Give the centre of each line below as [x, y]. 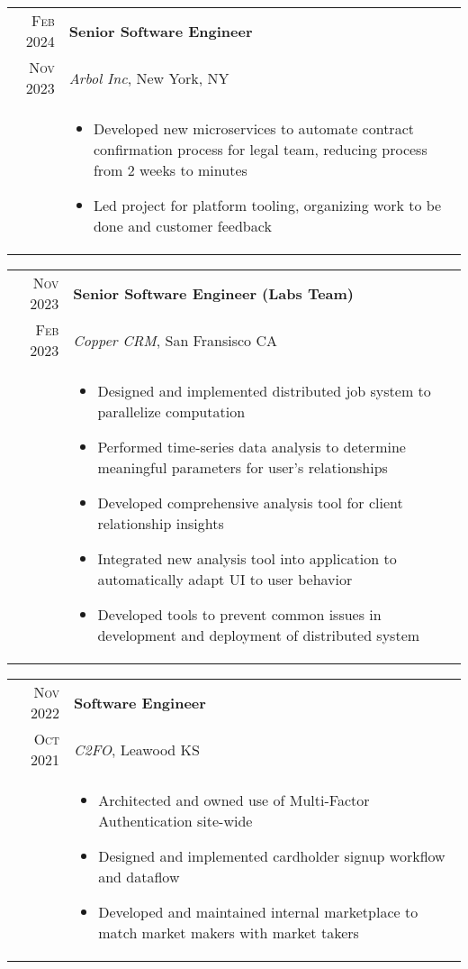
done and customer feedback [182, 226]
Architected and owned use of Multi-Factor [234, 800]
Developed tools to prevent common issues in [239, 614]
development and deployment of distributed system [259, 635]
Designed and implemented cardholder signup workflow [272, 856]
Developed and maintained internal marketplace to [258, 912]
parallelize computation [171, 411]
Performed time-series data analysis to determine [252, 447]
